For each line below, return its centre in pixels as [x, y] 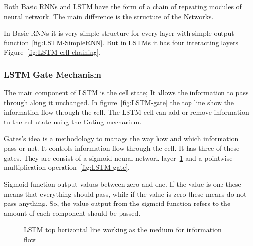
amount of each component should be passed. [72, 213]
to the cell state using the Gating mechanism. [73, 121]
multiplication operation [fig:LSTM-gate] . [67, 167]
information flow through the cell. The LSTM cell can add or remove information [126, 112]
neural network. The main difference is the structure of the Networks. [109, 16]
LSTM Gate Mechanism [53, 74]
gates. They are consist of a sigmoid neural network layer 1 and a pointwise [118, 157]
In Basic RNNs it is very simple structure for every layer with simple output [119, 33]
